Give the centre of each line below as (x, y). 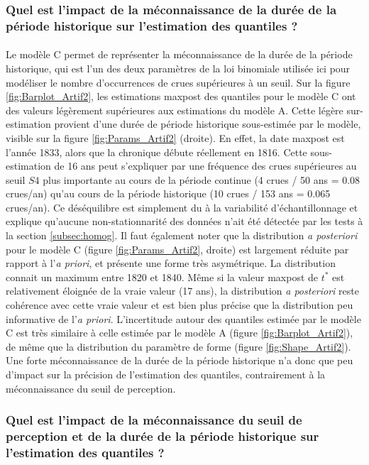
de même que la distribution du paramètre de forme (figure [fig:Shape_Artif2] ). (178, 346)
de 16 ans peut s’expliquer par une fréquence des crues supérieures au (205, 166)
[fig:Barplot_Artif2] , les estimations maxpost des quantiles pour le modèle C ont (181, 96)
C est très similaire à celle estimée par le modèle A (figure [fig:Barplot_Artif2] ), (180, 333)
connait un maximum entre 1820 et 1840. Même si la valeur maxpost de (162, 277)
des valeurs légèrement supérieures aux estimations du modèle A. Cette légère (175, 110)
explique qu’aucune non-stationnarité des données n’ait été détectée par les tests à (184, 221)
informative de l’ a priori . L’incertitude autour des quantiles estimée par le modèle (183, 318)
